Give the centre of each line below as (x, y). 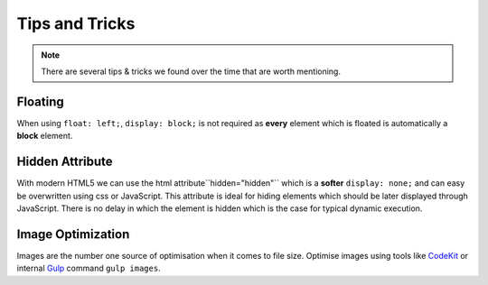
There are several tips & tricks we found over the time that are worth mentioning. (191, 71)
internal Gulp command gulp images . (89, 268)
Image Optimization (73, 234)
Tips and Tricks (76, 23)
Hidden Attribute (65, 162)
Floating (41, 101)
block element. (45, 136)
